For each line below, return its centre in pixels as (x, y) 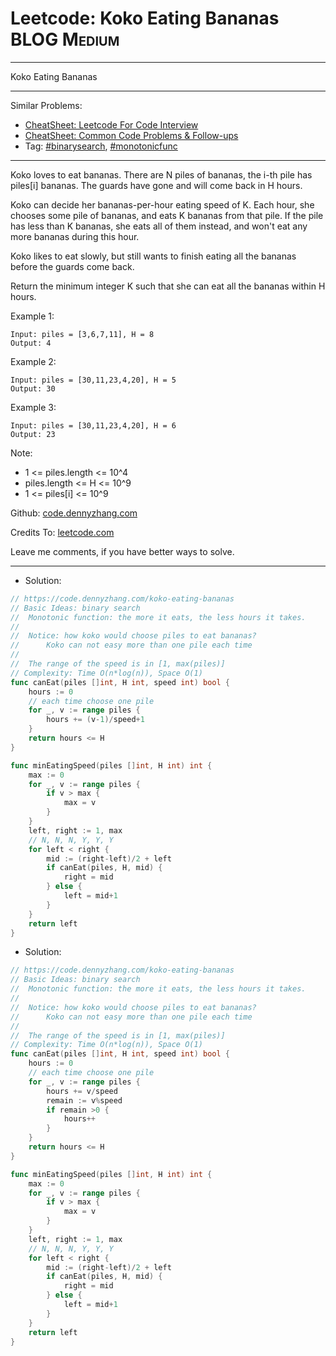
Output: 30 (33, 388)
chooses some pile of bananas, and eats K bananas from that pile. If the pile (167, 215)
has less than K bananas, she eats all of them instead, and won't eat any (159, 226)
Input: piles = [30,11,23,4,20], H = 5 (93, 380)
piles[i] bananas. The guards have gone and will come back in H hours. (156, 185)
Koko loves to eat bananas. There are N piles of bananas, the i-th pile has (161, 174)
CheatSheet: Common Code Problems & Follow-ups (131, 135)
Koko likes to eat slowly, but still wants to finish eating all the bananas (153, 256)
